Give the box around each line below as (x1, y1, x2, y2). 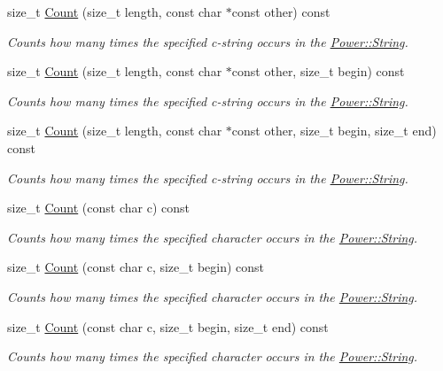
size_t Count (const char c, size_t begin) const (7, 258, 265, 276)
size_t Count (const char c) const (7, 198, 190, 217)
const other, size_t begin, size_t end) (231, 121, 437, 140)
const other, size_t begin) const (231, 62, 405, 81)
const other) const (231, 3, 330, 20)
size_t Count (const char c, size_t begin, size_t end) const (7, 317, 329, 336)
